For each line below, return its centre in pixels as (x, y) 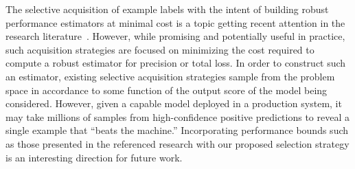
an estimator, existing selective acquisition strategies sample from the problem (170, 76)
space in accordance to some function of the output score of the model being (167, 90)
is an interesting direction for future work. (94, 157)
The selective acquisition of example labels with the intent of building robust (167, 9)
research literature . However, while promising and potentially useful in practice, (175, 36)
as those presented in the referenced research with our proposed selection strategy (177, 143)
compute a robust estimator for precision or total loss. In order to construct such (176, 63)
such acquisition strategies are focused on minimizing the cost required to (160, 49)
